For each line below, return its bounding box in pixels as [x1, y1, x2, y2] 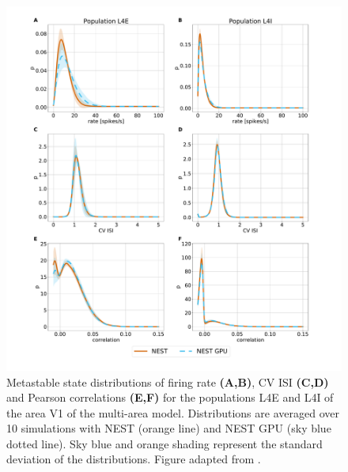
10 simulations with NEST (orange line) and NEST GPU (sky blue [6, 420, 331, 436]
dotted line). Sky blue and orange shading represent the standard [6, 435, 323, 451]
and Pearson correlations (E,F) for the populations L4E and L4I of [6, 389, 334, 406]
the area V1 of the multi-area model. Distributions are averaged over [6, 404, 339, 421]
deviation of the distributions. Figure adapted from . [6, 451, 261, 467]
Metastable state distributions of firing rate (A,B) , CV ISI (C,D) [6, 373, 329, 390]
